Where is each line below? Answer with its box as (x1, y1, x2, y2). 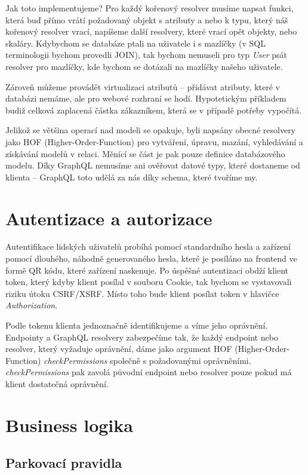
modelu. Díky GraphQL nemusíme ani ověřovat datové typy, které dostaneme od (5, 159, 300, 171)
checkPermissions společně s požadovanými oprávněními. (44, 354, 251, 366)
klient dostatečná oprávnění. (5, 377, 109, 390)
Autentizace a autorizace (5, 206, 212, 230)
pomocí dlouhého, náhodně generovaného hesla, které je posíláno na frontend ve (5, 252, 297, 265)
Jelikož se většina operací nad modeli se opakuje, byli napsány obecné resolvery (5, 124, 296, 136)
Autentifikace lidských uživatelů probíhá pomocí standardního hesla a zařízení (5, 240, 291, 253)
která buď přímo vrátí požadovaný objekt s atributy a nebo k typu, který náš (5, 13, 288, 26)
